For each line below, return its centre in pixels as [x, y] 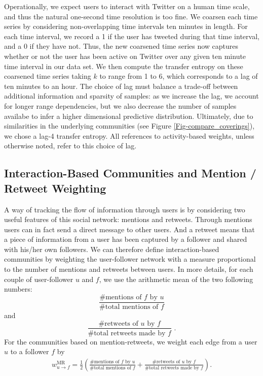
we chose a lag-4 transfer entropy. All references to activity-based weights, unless [129, 135]
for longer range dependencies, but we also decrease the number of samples [120, 105]
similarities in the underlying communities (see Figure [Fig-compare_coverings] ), [129, 126]
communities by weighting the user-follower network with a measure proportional [130, 259]
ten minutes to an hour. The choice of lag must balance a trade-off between [121, 86]
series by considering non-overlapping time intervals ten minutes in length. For [126, 26]
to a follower [30, 351]
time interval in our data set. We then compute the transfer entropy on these [124, 66]
